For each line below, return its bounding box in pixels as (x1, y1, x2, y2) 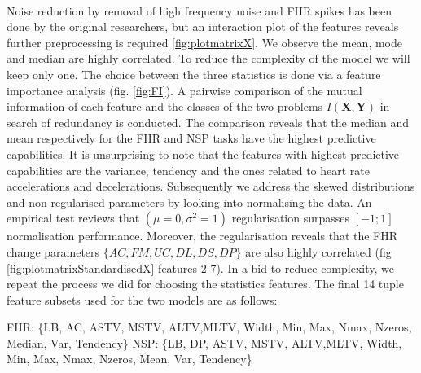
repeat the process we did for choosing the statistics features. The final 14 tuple (7, 275, 404, 292)
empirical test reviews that (7, 209, 140, 226)
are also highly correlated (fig (245, 243, 392, 260)
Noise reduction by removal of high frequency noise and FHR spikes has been (7, 2, 392, 19)
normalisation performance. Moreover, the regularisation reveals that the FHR (7, 227, 398, 244)
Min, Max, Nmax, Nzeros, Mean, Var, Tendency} (7, 350, 252, 367)
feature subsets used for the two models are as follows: (7, 291, 278, 308)
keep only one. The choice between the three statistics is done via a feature (7, 65, 381, 82)
